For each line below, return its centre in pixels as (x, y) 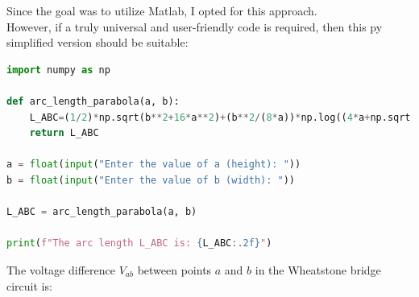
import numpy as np (58, 70)
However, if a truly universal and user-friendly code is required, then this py (195, 26)
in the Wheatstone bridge (318, 269)
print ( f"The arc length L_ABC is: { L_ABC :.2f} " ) (139, 243)
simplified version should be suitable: (97, 42)
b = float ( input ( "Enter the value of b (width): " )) (151, 180)
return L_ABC (64, 133)
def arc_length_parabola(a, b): (93, 101)
